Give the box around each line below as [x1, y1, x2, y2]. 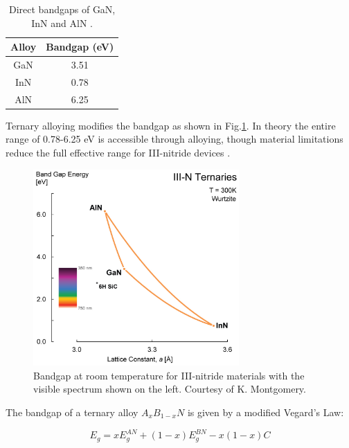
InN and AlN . [31, 15, 93, 30]
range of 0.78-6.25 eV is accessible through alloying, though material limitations [6, 132, 343, 146]
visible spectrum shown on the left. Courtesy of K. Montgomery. [33, 382, 306, 396]
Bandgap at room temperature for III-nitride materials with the [33, 368, 305, 382]
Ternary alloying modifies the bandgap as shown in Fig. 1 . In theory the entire [6, 118, 336, 132]
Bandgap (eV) [46, 39, 114, 54]
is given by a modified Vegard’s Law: [187, 404, 344, 419]
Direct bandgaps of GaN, [9, 2, 116, 16]
